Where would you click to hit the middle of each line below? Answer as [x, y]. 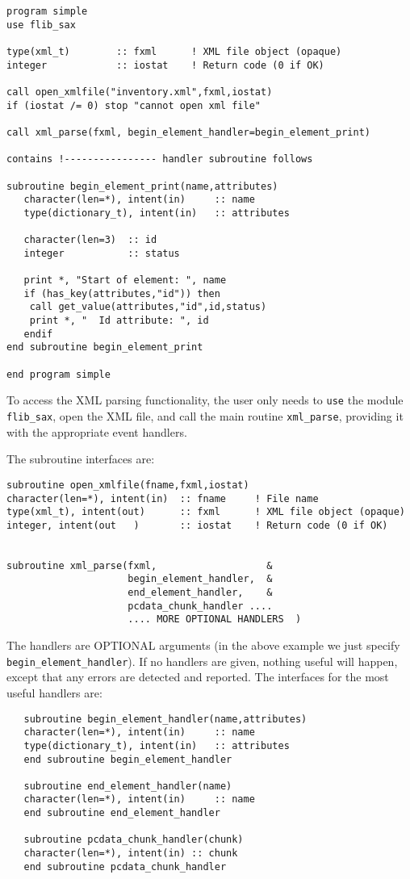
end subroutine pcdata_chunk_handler [125, 866]
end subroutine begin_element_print [105, 347]
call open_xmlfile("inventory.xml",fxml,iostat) [140, 92]
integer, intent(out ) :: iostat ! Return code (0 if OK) [197, 525]
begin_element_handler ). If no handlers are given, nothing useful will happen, [202, 661]
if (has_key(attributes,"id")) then [122, 293]
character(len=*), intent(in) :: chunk [131, 854]
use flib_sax [41, 25]
